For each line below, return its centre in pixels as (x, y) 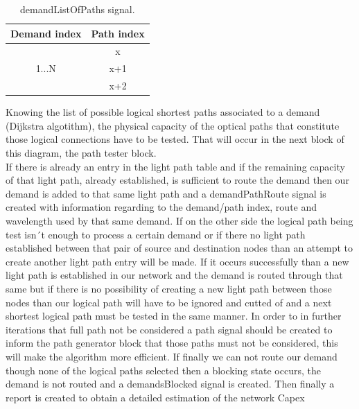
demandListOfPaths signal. (78, 9)
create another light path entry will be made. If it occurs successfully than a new (177, 261)
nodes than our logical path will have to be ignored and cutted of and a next (169, 302)
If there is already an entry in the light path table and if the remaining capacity (175, 166)
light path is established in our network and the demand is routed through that (174, 275)
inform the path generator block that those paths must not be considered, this (172, 343)
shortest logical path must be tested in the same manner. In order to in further (174, 316)
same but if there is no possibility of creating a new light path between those (169, 288)
